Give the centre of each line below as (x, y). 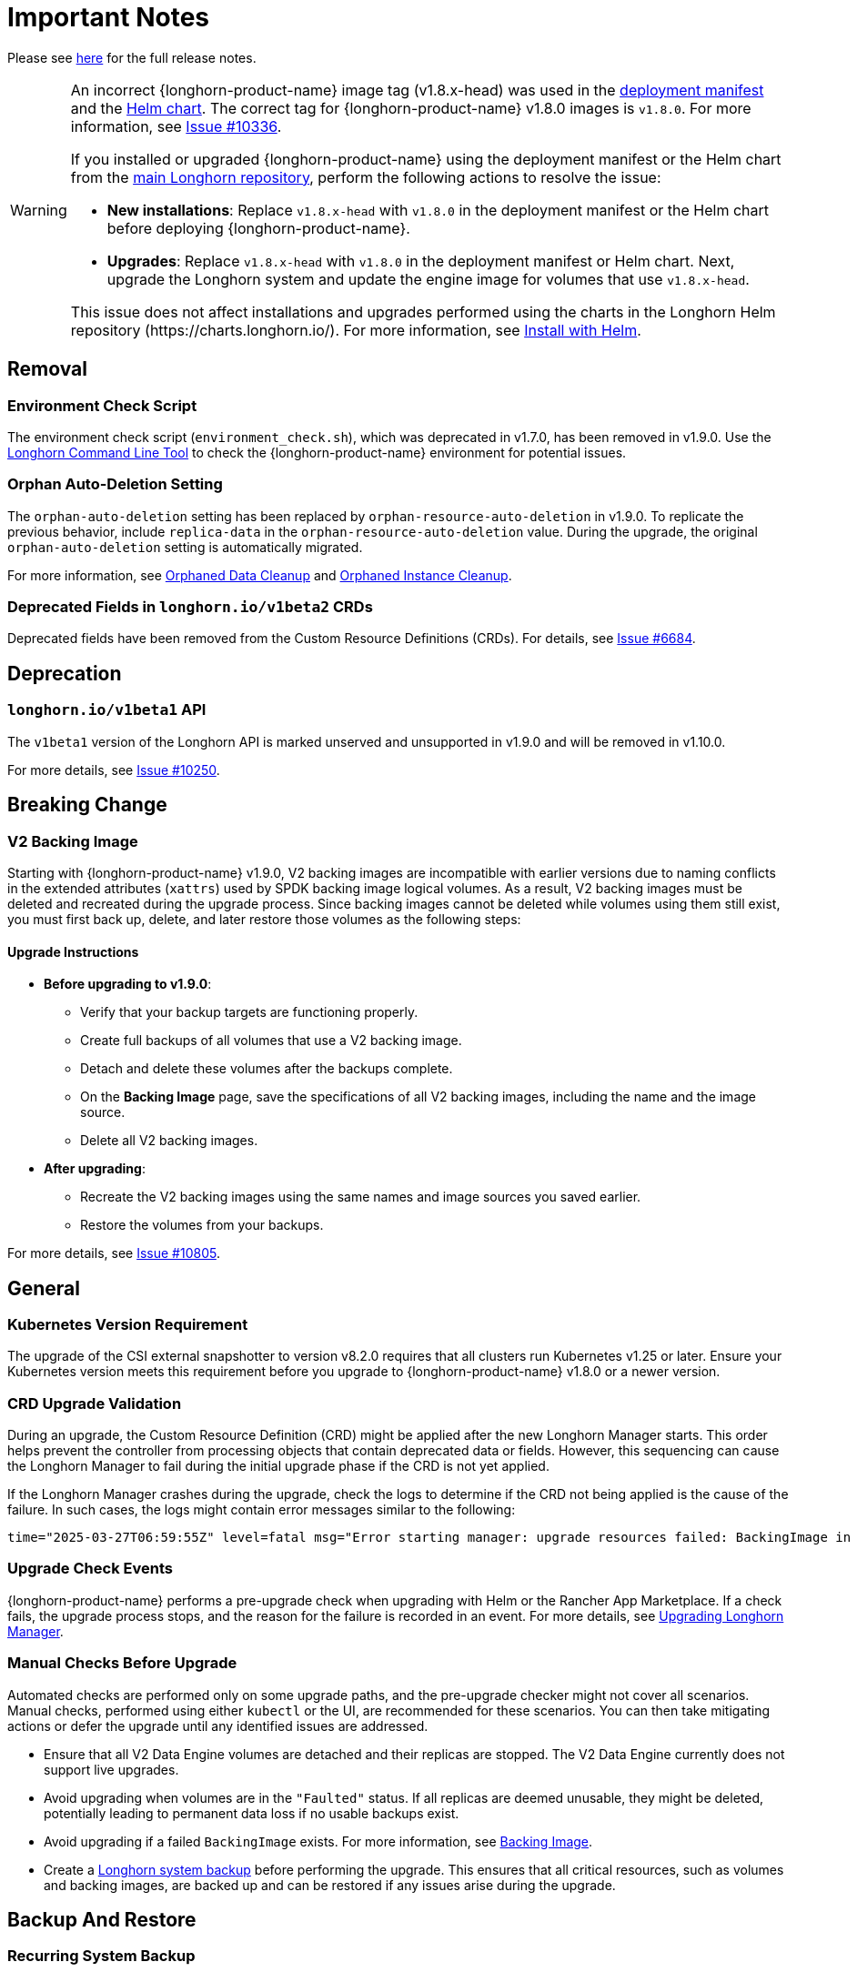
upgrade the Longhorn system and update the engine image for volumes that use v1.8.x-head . (428, 279)
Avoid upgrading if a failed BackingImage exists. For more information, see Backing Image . (318, 1841)
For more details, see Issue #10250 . (114, 770)
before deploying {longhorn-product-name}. (258, 228)
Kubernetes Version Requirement (128, 1324)
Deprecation (65, 673)
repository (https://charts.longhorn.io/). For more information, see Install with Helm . (356, 330)
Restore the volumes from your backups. (202, 1225)
